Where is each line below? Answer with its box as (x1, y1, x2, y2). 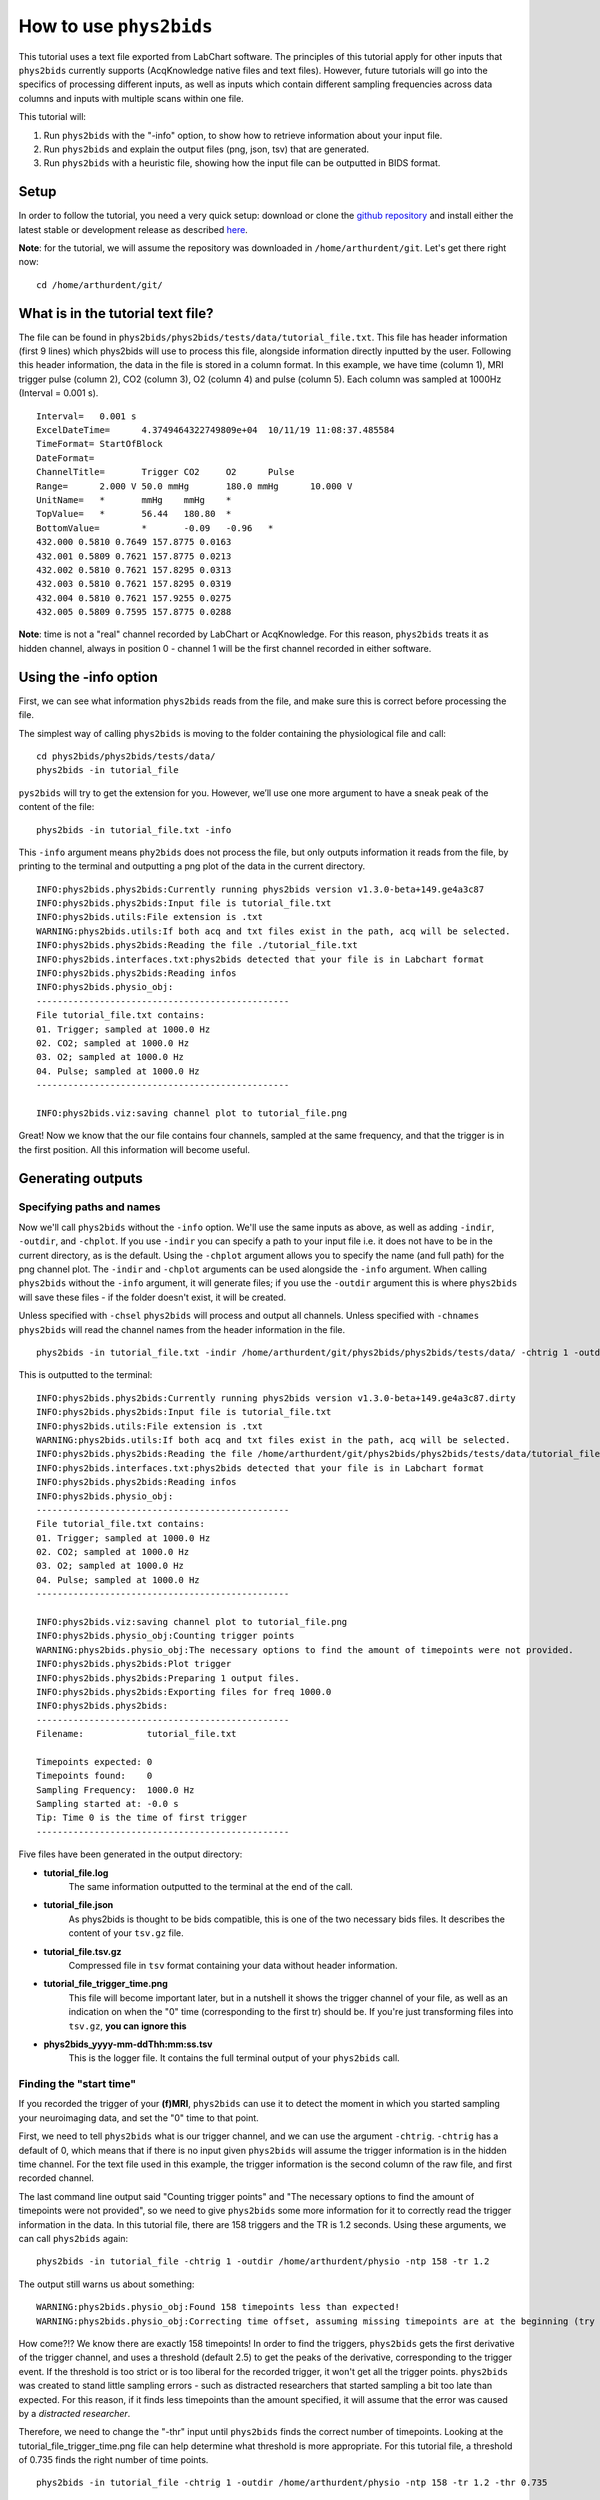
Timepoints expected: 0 (36, 1756, 153, 1767)
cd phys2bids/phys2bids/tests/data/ (36, 750, 216, 762)
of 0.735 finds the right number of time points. (18, 2454, 209, 2466)
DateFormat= (36, 452, 95, 464)
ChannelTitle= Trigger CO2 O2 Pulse (36, 466, 295, 478)
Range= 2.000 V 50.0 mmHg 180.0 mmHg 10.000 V (36, 480, 353, 492)
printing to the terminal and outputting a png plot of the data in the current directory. (18, 860, 365, 872)
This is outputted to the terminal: (18, 1369, 153, 1381)
